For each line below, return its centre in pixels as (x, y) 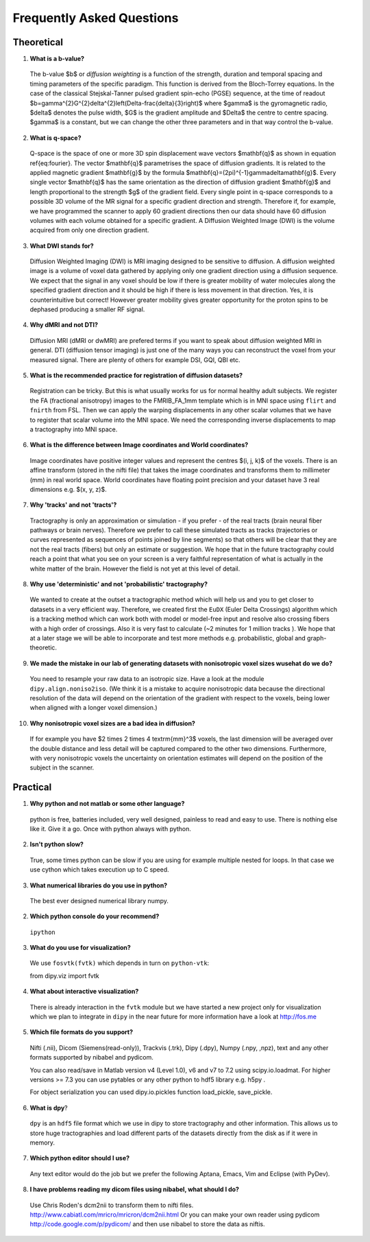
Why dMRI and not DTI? (64, 325)
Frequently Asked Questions (96, 18)
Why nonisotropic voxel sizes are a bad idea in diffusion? (112, 723)
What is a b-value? (57, 59)
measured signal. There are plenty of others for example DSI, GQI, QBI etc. (135, 359)
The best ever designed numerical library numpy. (99, 900)
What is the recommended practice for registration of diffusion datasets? (136, 375)
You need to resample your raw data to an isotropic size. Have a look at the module (147, 679)
